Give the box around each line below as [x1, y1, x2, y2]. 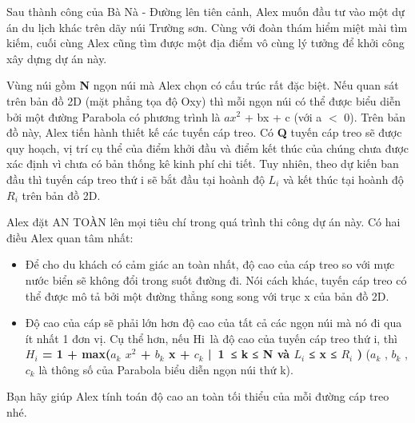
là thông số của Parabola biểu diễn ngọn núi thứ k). [38, 361, 293, 377]
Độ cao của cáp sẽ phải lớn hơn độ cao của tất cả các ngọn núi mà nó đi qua [25, 314, 402, 331]
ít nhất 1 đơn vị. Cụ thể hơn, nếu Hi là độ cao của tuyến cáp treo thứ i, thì [25, 329, 397, 346]
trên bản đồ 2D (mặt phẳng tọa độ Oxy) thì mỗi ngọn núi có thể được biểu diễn [6, 92, 401, 109]
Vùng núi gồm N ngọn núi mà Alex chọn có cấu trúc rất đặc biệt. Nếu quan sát [6, 77, 399, 94]
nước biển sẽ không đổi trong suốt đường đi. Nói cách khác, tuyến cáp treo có [25, 271, 407, 288]
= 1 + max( [42, 345, 111, 362]
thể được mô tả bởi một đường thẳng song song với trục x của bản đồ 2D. [25, 287, 389, 304]
